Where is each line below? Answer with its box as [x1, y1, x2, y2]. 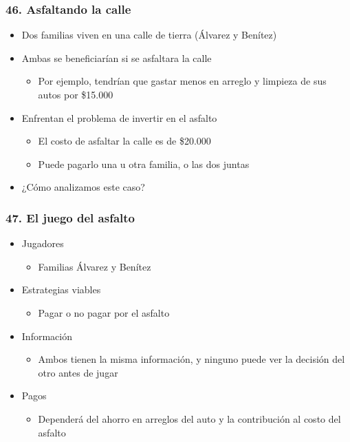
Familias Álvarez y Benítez [38, 259, 151, 273]
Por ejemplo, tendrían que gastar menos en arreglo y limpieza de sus [38, 74, 327, 88]
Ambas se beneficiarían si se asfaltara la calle [21, 50, 212, 65]
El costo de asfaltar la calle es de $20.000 [38, 134, 211, 148]
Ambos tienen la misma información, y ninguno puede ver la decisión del [38, 352, 345, 366]
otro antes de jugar [38, 365, 118, 379]
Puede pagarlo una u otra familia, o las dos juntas [38, 156, 250, 171]
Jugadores [21, 236, 64, 251]
